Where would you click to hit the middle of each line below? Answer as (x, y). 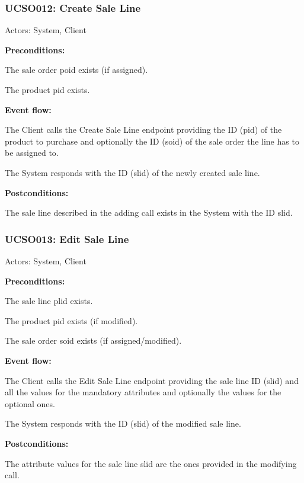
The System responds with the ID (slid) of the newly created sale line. (132, 172)
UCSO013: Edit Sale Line (67, 239)
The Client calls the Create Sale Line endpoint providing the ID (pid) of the (143, 129)
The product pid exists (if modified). (71, 320)
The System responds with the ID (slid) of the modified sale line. (123, 423)
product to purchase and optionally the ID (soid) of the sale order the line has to (152, 141)
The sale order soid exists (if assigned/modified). (93, 340)
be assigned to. (32, 153)
